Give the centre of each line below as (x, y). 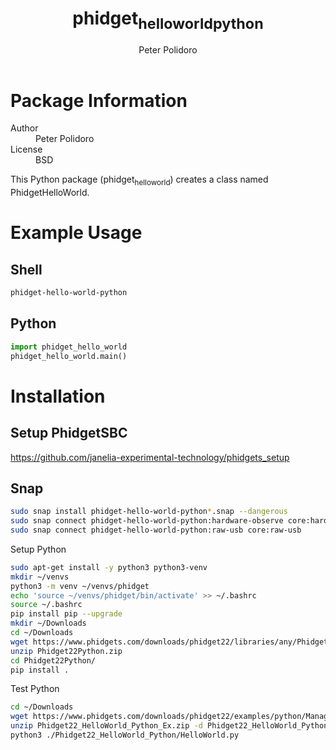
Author (24, 128)
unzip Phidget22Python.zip (66, 651)
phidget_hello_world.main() (69, 356)
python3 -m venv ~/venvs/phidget (80, 586)
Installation (58, 396)
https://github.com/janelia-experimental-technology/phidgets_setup (150, 457)
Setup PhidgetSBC (69, 433)
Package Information (99, 100)
